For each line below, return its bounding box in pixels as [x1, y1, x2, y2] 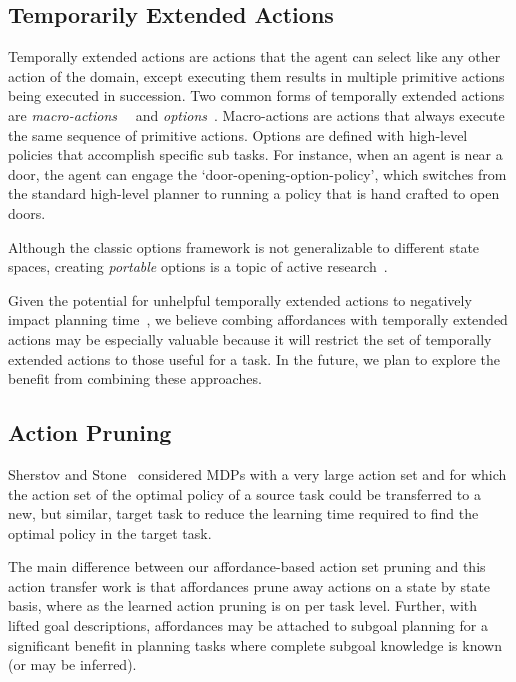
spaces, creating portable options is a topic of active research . [8, 256, 388, 277]
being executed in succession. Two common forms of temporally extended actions [8, 85, 505, 106]
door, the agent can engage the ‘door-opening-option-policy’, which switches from [8, 163, 507, 184]
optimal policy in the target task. [8, 522, 212, 543]
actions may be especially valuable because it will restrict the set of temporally [8, 328, 492, 349]
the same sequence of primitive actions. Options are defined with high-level [8, 124, 468, 145]
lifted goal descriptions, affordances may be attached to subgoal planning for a [8, 615, 488, 636]
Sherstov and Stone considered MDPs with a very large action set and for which [8, 463, 507, 484]
